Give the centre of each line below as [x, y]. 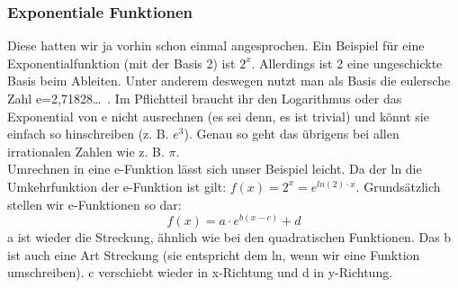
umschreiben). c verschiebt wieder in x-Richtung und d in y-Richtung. [200, 272]
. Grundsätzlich [398, 186]
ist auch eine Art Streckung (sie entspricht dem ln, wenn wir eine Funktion [214, 254]
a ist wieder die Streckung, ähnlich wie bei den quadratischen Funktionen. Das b [229, 237]
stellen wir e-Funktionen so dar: [94, 204]
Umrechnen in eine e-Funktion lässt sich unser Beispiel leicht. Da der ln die [215, 169]
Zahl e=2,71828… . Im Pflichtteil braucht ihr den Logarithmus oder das [205, 98]
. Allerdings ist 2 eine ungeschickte [347, 63]
